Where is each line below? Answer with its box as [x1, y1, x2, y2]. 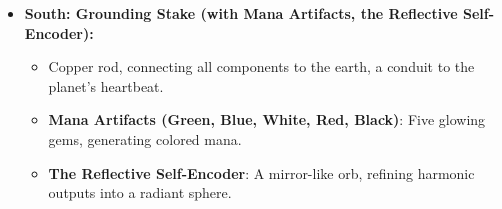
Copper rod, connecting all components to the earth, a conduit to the [48, 56, 475, 77]
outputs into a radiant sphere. [48, 182, 232, 203]
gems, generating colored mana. [48, 128, 242, 149]
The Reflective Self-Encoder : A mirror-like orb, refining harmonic [48, 162, 475, 183]
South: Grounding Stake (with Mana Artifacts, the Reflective [24, 3, 458, 23]
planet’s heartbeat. [48, 75, 164, 96]
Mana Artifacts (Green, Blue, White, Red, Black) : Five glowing [48, 109, 486, 130]
